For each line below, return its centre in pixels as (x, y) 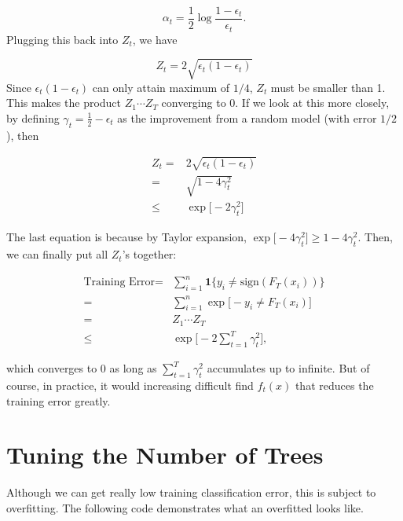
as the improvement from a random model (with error (247, 117)
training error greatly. (59, 400)
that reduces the (334, 385)
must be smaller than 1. (328, 87)
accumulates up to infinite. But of (288, 368)
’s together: (149, 254)
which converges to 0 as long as (82, 368)
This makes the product (64, 103)
